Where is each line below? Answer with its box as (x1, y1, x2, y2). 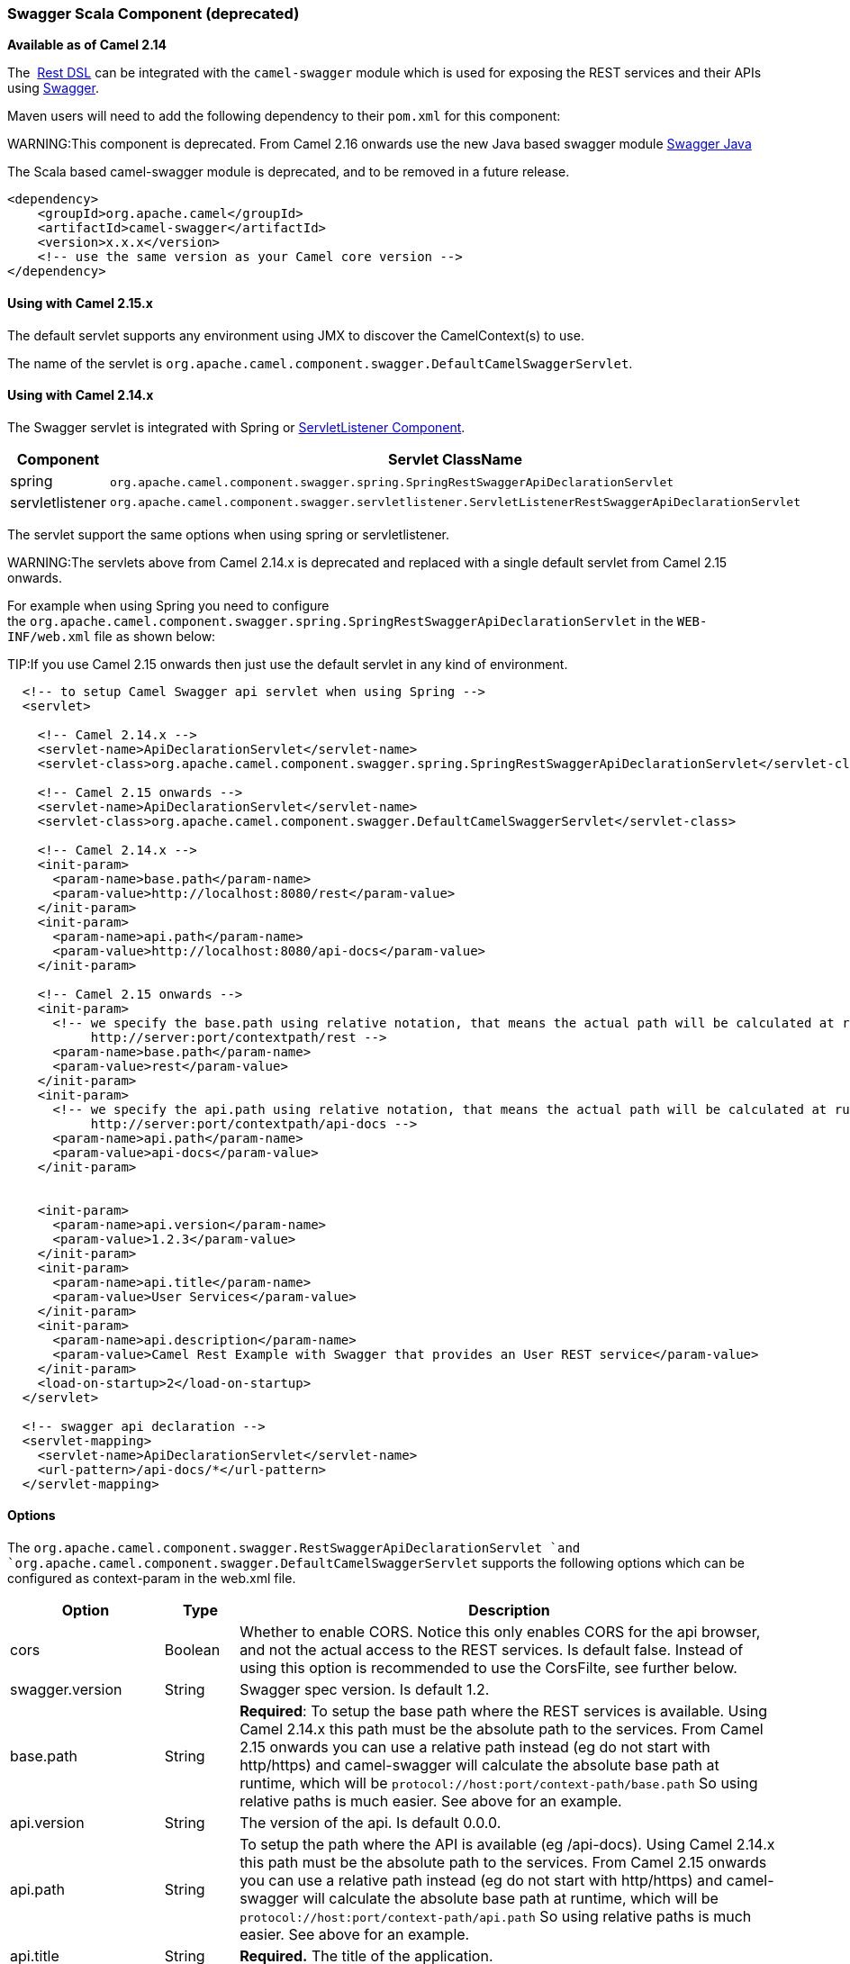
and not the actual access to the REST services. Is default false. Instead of (240, 1641, 744, 1660)
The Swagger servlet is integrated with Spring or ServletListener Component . (7, 419, 466, 435)
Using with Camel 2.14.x (7, 387, 154, 403)
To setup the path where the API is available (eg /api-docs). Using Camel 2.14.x (240, 1835, 775, 1854)
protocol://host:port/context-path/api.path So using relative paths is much (240, 1907, 752, 1926)
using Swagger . (7, 80, 99, 96)
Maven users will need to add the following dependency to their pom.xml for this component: (7, 108, 561, 124)
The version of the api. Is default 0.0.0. (240, 1814, 502, 1833)
